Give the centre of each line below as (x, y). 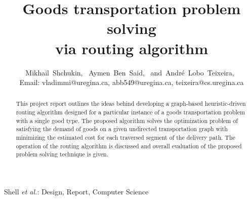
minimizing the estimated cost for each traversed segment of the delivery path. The (126, 137)
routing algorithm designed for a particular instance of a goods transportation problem (130, 112)
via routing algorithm (132, 48)
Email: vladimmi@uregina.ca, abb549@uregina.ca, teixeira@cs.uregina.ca (132, 82)
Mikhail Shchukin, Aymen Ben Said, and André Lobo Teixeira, (130, 72)
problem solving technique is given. (62, 154)
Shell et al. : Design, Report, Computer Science (76, 192)
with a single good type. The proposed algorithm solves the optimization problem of (127, 120)
